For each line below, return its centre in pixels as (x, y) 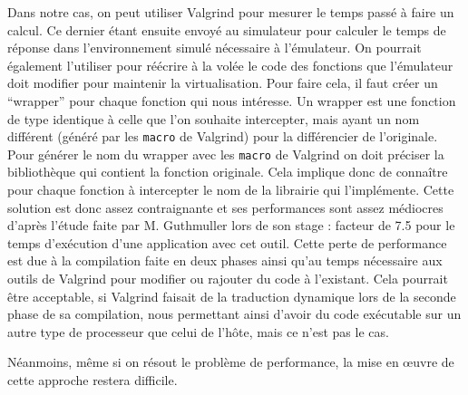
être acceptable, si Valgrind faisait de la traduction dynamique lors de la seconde (232, 296)
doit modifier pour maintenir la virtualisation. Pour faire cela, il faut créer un (223, 83)
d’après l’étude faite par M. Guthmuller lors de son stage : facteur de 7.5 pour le (231, 225)
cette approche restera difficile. (93, 380)
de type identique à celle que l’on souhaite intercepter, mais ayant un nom (214, 118)
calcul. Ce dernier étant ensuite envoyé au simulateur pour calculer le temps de (227, 29)
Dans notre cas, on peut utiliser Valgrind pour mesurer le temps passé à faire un (231, 12)
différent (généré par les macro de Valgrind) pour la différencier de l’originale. (223, 136)
